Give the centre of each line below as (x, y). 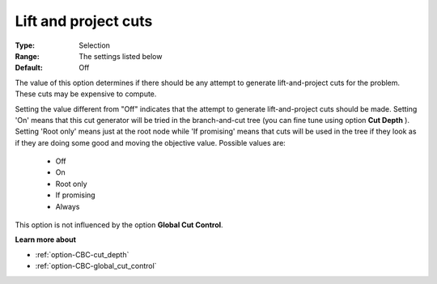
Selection (95, 45)
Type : (25, 45)
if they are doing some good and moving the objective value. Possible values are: (151, 142)
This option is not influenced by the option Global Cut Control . (119, 225)
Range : (27, 56)
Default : (29, 68)
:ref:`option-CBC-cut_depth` (82, 254)
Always (68, 206)
